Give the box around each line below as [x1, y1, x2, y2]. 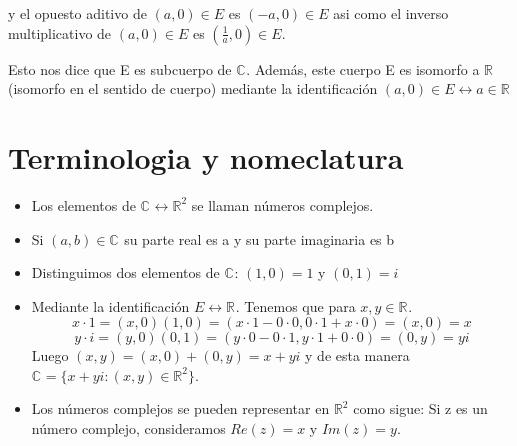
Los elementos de [31, 194, 136, 215]
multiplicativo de [8, 22, 112, 43]
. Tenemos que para [235, 295, 356, 316]
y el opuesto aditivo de [8, 3, 147, 23]
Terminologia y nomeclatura [8, 136, 404, 177]
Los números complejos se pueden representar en [31, 398, 330, 419]
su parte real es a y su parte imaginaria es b [124, 228, 395, 249]
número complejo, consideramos [31, 418, 226, 439]
